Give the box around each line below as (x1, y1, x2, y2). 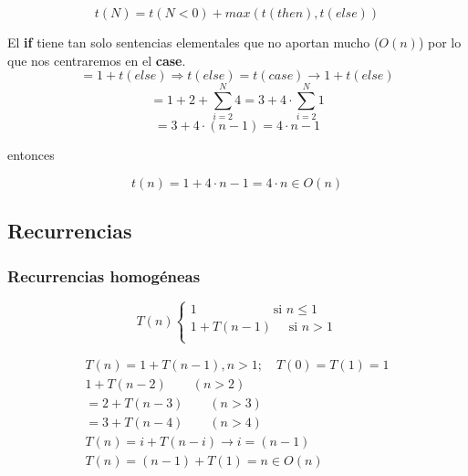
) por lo (418, 33, 462, 51)
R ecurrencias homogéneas (7, 264, 201, 287)
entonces (7, 145, 55, 164)
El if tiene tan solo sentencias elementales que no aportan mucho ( (7, 33, 380, 51)
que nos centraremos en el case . (7, 50, 186, 69)
